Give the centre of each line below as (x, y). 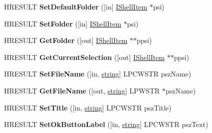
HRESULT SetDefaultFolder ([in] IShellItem (76, 6)
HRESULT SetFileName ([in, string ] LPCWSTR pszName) (98, 74)
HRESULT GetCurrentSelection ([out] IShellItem (85, 57)
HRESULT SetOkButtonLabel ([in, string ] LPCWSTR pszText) (106, 124)
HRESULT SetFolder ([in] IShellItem (63, 23)
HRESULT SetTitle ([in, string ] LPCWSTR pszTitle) (88, 107)
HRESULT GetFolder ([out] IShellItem (66, 40)
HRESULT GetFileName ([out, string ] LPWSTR (82, 90)
